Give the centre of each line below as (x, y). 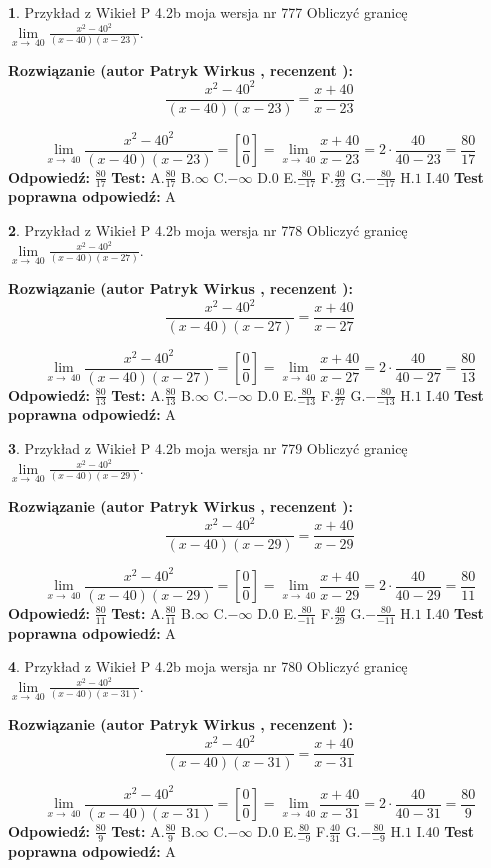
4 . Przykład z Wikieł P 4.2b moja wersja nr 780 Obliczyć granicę (208, 666)
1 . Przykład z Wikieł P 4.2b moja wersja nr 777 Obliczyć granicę (208, 12)
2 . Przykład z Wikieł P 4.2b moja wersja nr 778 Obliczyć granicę (208, 230)
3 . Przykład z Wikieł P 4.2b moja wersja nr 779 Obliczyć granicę (208, 448)
